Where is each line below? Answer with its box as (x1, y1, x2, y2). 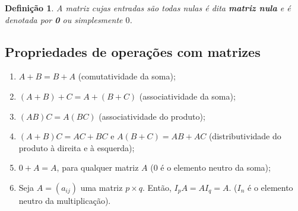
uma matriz (80, 181, 123, 193)
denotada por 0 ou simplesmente (5, 13, 123, 25)
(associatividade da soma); (139, 89, 236, 102)
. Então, (142, 181, 172, 193)
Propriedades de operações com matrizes (5, 42, 261, 60)
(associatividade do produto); (99, 110, 205, 122)
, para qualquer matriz (56, 161, 139, 174)
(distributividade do (208, 130, 281, 142)
